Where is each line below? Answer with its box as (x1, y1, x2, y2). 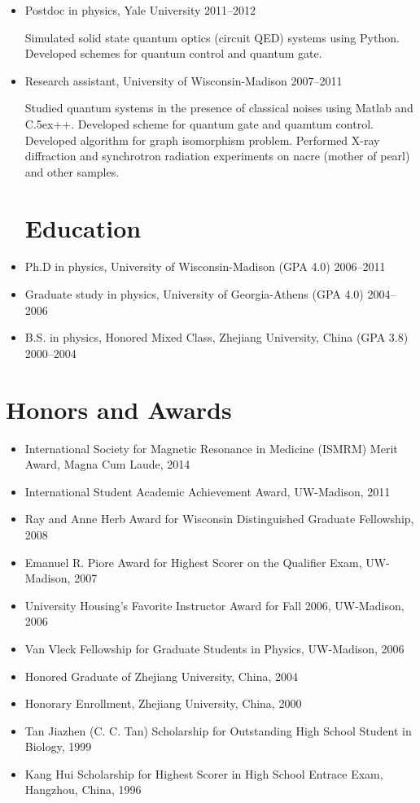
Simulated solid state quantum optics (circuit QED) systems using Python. (24, 28, 400, 46)
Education (24, 211, 142, 244)
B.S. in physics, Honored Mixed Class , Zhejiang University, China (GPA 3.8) (24, 329, 409, 346)
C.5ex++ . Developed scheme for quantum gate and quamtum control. (24, 115, 374, 132)
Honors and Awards (6, 392, 232, 426)
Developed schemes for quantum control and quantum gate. (24, 45, 322, 62)
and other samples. (24, 163, 120, 180)
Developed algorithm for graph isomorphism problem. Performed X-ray (24, 131, 380, 148)
